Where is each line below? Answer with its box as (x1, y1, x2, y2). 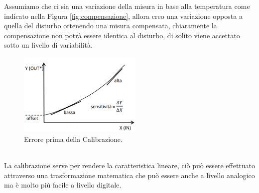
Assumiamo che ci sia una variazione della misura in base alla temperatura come (4, 1, 250, 11)
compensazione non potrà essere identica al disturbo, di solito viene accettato (4, 30, 240, 40)
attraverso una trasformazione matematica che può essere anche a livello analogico (4, 170, 255, 180)
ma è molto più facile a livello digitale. (4, 180, 122, 190)
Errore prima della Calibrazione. (24, 133, 123, 144)
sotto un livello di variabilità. (4, 40, 93, 50)
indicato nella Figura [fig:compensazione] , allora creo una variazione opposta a (4, 10, 243, 21)
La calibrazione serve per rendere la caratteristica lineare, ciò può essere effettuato (4, 160, 256, 170)
